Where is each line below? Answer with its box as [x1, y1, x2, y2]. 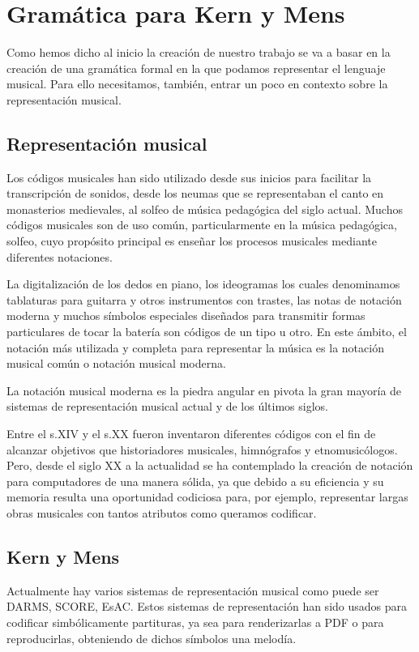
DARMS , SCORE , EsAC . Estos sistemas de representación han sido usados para [6, 598, 407, 615]
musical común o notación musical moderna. [6, 355, 226, 372]
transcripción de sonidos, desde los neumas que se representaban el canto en [6, 185, 384, 202]
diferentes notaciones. [6, 248, 113, 265]
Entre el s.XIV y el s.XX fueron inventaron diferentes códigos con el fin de [6, 425, 376, 442]
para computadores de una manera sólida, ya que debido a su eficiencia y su [6, 472, 384, 489]
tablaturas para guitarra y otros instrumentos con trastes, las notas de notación [6, 291, 402, 308]
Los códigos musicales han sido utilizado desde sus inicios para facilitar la [6, 168, 372, 185]
